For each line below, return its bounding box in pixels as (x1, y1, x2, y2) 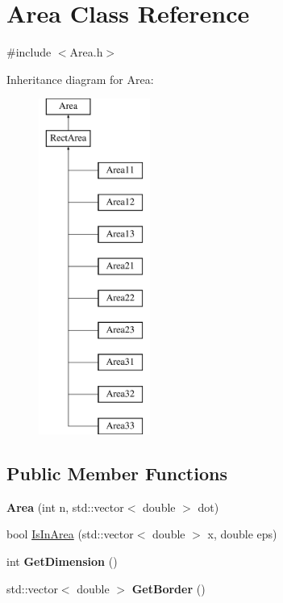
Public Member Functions (6, 461, 227, 486)
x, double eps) (207, 526, 277, 542)
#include (6, 44, 52, 61)
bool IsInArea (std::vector (6, 526, 134, 542)
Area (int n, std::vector (6, 498, 124, 515)
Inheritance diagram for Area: (6, 70, 154, 87)
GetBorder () (131, 580, 206, 597)
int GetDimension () (6, 553, 118, 570)
